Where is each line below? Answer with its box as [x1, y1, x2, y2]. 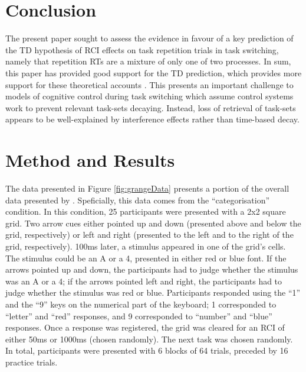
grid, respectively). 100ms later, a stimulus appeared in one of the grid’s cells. [5, 240, 286, 252]
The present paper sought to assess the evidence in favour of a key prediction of [5, 32, 294, 44]
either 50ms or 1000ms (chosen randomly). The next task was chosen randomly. [5, 332, 293, 345]
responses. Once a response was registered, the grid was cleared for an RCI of [5, 321, 285, 334]
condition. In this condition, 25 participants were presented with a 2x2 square [5, 205, 286, 218]
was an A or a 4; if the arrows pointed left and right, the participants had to [5, 274, 282, 287]
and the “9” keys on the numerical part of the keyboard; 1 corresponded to [5, 297, 277, 310]
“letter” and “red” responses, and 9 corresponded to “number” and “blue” [5, 309, 272, 322]
